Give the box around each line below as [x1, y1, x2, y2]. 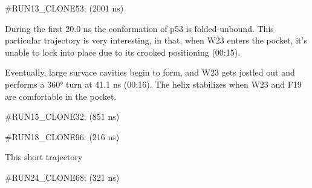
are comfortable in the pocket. [5, 89, 117, 102]
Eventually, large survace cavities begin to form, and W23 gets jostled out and [5, 66, 295, 79]
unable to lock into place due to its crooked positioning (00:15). [5, 45, 241, 58]
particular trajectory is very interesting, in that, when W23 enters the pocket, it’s [5, 34, 307, 47]
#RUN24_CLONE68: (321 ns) [5, 170, 120, 183]
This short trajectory [5, 151, 83, 163]
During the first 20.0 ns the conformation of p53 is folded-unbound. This [5, 22, 274, 34]
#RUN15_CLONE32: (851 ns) [5, 110, 120, 123]
